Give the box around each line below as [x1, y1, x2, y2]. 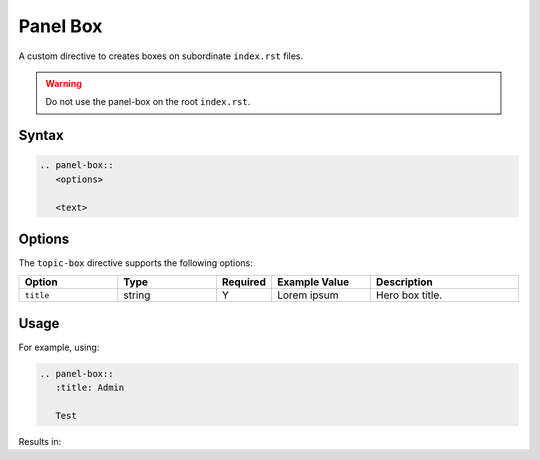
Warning [45, 77, 82, 89]
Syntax [18, 127, 64, 144]
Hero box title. [375, 288, 443, 302]
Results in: [18, 436, 62, 448]
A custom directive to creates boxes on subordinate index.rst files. [18, 50, 304, 62]
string [123, 288, 151, 302]
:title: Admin [55, 382, 125, 394]
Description [375, 275, 434, 289]
